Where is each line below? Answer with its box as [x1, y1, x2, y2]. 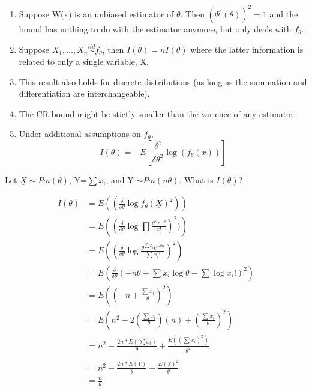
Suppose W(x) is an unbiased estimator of [19, 7, 174, 20]
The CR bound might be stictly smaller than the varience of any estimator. [19, 107, 296, 120]
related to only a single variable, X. [19, 55, 149, 67]
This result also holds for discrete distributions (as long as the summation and [19, 75, 307, 88]
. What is [179, 173, 214, 186]
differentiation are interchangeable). [19, 87, 150, 100]
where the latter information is [190, 43, 304, 56]
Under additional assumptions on [19, 127, 141, 140]
